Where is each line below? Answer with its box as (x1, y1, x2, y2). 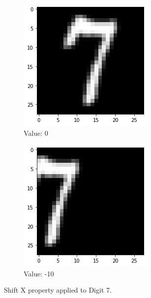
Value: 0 (24, 127, 48, 138)
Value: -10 (24, 268, 54, 278)
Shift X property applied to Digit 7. (4, 285, 112, 295)
